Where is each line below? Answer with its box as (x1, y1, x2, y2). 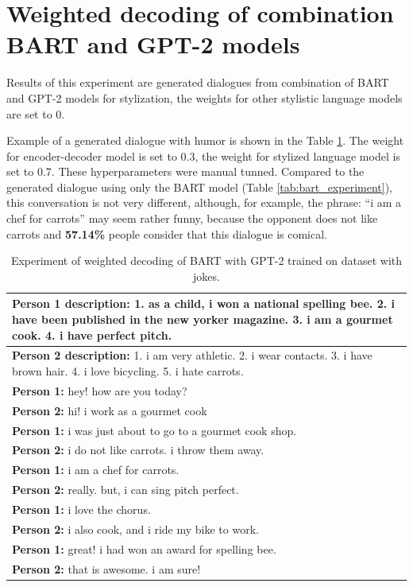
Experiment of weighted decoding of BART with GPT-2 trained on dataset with (10, 252, 403, 269)
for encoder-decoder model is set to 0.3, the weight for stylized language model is (6, 147, 400, 164)
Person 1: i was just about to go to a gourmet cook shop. (12, 422, 297, 438)
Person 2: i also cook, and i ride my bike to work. (12, 520, 259, 537)
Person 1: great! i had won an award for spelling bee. (12, 540, 276, 557)
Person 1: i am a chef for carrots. (12, 461, 179, 478)
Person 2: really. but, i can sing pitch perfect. (12, 481, 239, 498)
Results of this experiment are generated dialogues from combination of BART (6, 74, 389, 91)
